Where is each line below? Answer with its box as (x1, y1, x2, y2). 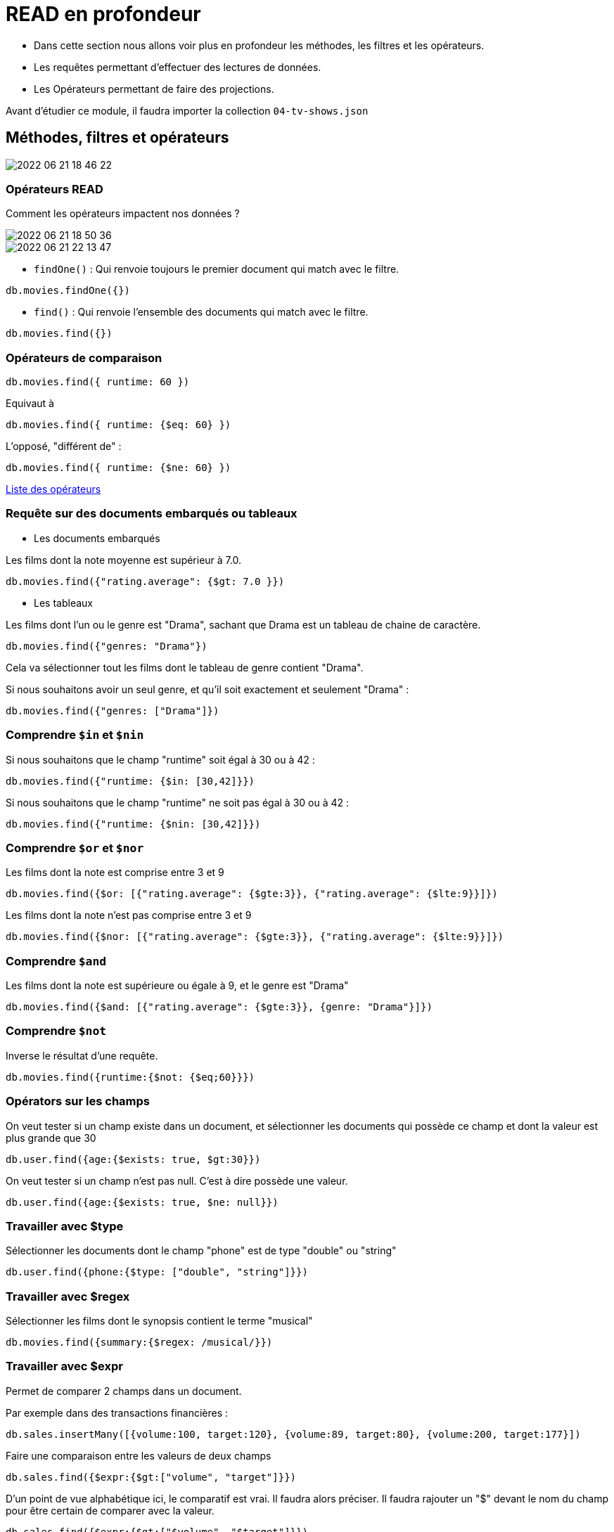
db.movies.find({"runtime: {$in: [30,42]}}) (6, 775, 255, 787)
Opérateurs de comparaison (6, 350, 162, 365)
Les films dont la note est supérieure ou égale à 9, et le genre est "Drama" (6, 979, 349, 992)
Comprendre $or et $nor (6, 840, 144, 855)
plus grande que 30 (6, 1131, 96, 1144)
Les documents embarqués (34, 532, 160, 544)
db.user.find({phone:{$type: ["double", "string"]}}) (6, 1266, 308, 1278)
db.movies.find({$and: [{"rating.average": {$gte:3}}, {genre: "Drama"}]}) (6, 1001, 433, 1013)
